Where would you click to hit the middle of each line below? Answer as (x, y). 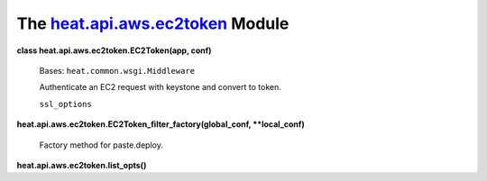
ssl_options (65, 104)
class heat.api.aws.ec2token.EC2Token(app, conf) (114, 50)
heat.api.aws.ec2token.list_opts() (82, 165)
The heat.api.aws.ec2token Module (153, 23)
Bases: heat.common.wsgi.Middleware (117, 70)
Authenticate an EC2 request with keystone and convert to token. (160, 87)
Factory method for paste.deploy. (101, 145)
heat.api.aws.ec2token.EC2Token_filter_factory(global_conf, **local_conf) (161, 124)
